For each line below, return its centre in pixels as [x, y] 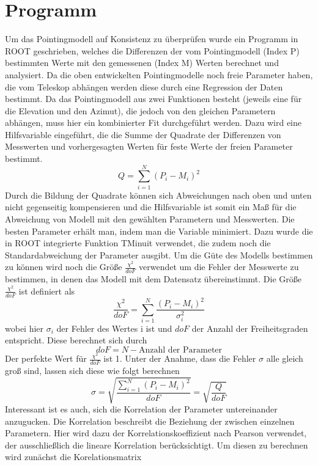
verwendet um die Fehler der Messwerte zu [219, 267]
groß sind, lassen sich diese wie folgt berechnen [92, 370]
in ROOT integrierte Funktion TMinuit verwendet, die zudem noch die [138, 243]
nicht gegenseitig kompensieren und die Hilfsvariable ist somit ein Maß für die [151, 207]
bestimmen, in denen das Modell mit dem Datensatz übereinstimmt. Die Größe [153, 279]
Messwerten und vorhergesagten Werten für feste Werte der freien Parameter [149, 146]
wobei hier [24, 328]
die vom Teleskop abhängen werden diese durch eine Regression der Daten [144, 86]
